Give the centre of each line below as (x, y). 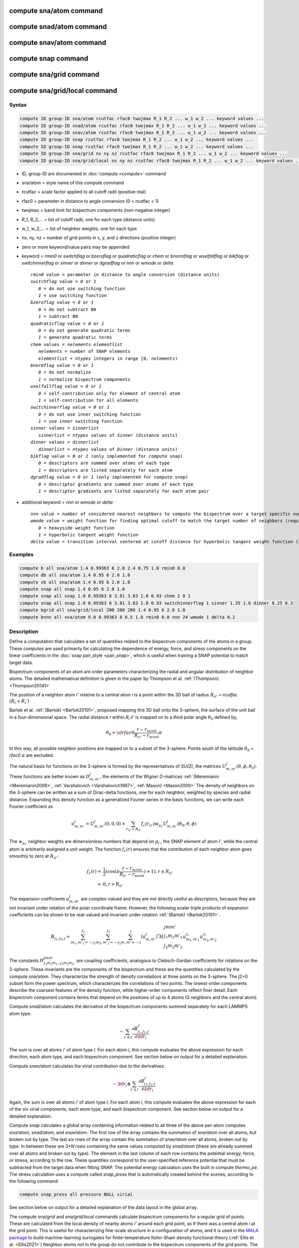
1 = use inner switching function (80, 421)
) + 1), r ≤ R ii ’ (158, 872)
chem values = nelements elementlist (77, 344)
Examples (21, 555)
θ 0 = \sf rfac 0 (120, 733)
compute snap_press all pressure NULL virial (76, 1195)
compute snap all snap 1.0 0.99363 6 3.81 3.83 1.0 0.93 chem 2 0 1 (105, 596)
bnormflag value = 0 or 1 (62, 365)
